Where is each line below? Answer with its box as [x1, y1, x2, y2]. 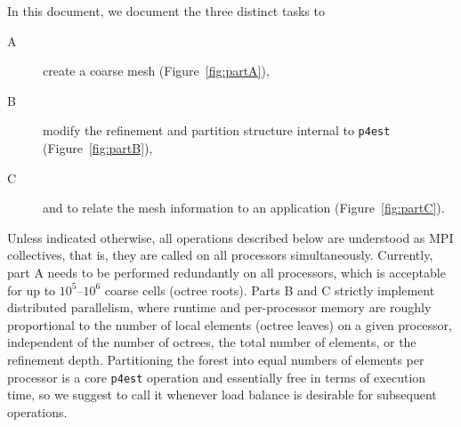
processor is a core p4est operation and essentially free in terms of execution [7, 367, 426, 386]
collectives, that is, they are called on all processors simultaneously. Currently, [7, 246, 433, 264]
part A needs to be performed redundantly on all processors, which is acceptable [7, 263, 446, 281]
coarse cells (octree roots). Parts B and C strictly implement [104, 280, 435, 299]
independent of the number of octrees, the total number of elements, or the [7, 333, 417, 351]
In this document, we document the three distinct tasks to [7, 2, 325, 20]
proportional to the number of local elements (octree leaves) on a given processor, [7, 315, 452, 334]
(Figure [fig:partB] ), [43, 139, 153, 157]
